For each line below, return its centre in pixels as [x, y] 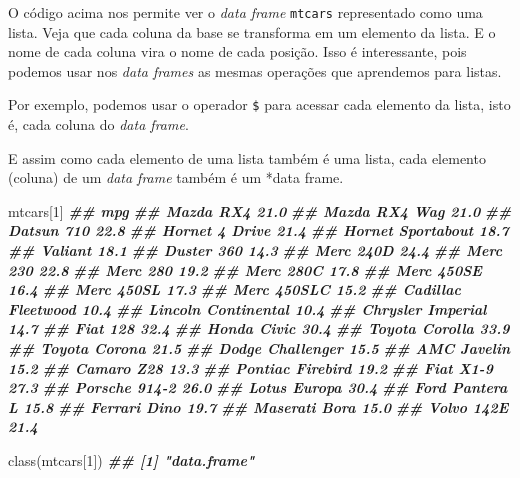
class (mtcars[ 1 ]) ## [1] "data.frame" [131, 460]
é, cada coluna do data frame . [98, 124]
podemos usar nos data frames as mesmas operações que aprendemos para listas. [255, 70]
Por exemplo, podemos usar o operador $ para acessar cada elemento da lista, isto [259, 104]
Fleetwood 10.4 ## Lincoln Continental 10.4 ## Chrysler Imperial [247, 308]
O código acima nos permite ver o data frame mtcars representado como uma [245, 12]
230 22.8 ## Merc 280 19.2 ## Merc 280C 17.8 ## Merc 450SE [245, 269]
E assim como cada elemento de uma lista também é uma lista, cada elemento [247, 157]
